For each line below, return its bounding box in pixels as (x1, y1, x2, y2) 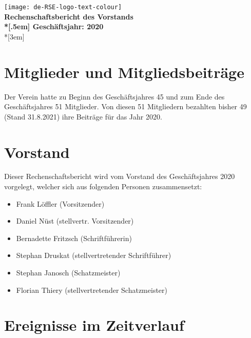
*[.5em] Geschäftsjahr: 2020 (4, 21, 104, 32)
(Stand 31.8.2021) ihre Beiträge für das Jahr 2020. (4, 111, 162, 122)
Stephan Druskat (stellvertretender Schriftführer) (16, 250, 171, 261)
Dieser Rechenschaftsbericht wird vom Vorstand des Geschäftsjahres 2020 (4, 171, 235, 182)
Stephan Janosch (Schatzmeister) (16, 267, 121, 278)
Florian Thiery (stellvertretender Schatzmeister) (16, 284, 167, 295)
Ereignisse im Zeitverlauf (4, 314, 184, 335)
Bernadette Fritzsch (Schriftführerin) (16, 232, 132, 243)
